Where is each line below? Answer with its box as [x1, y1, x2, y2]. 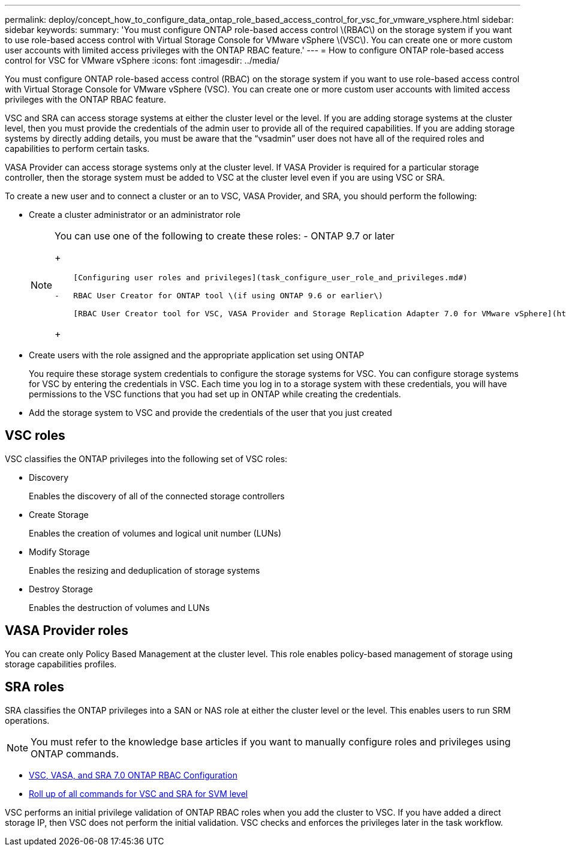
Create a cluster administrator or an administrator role [29, 209, 241, 220]
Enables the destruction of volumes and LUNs [29, 602, 210, 613]
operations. [5, 715, 50, 726]
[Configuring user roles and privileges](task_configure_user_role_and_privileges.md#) [73, 273, 468, 282]
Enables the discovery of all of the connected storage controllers [29, 490, 285, 501]
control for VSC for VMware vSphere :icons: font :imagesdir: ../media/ [5, 55, 280, 65]
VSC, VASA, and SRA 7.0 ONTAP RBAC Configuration [29, 769, 237, 780]
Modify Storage [29, 546, 90, 557]
